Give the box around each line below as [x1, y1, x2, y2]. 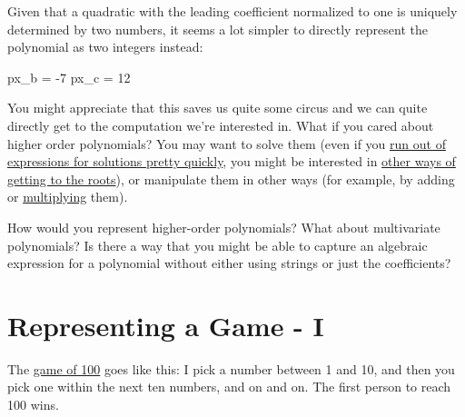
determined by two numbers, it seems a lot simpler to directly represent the [7, 19, 428, 38]
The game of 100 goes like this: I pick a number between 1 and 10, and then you [7, 359, 455, 378]
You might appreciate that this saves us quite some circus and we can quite [7, 98, 428, 117]
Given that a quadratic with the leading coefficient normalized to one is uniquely [7, 2, 458, 20]
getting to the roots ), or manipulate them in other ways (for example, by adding [7, 169, 455, 188]
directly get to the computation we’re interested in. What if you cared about [7, 115, 434, 134]
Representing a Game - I [7, 306, 324, 343]
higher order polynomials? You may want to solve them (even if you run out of [7, 134, 446, 153]
